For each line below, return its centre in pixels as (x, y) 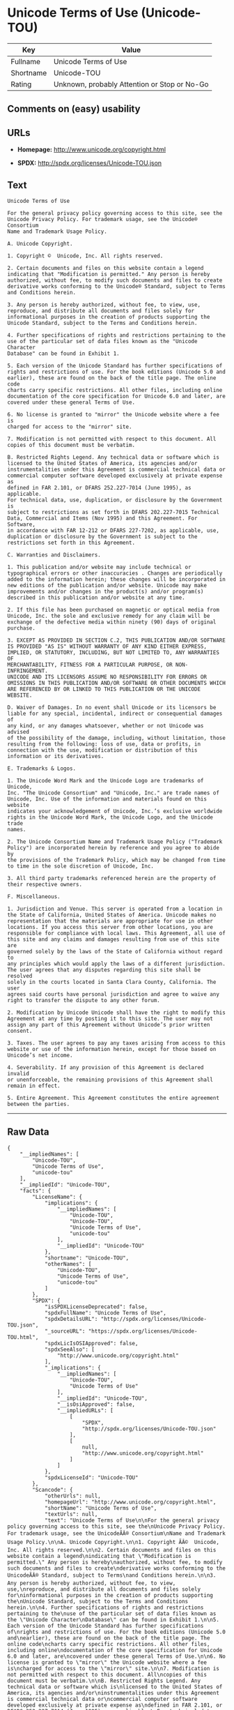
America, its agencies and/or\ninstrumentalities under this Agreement (113, 1693)
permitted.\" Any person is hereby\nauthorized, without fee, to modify (115, 1562)
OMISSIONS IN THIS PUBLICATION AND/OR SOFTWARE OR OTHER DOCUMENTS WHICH (117, 683)
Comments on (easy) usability (74, 109)
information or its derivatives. (56, 756)
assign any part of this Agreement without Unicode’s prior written (109, 1024)
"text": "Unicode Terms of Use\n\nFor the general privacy (132, 1520)
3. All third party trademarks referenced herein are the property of (112, 878)
